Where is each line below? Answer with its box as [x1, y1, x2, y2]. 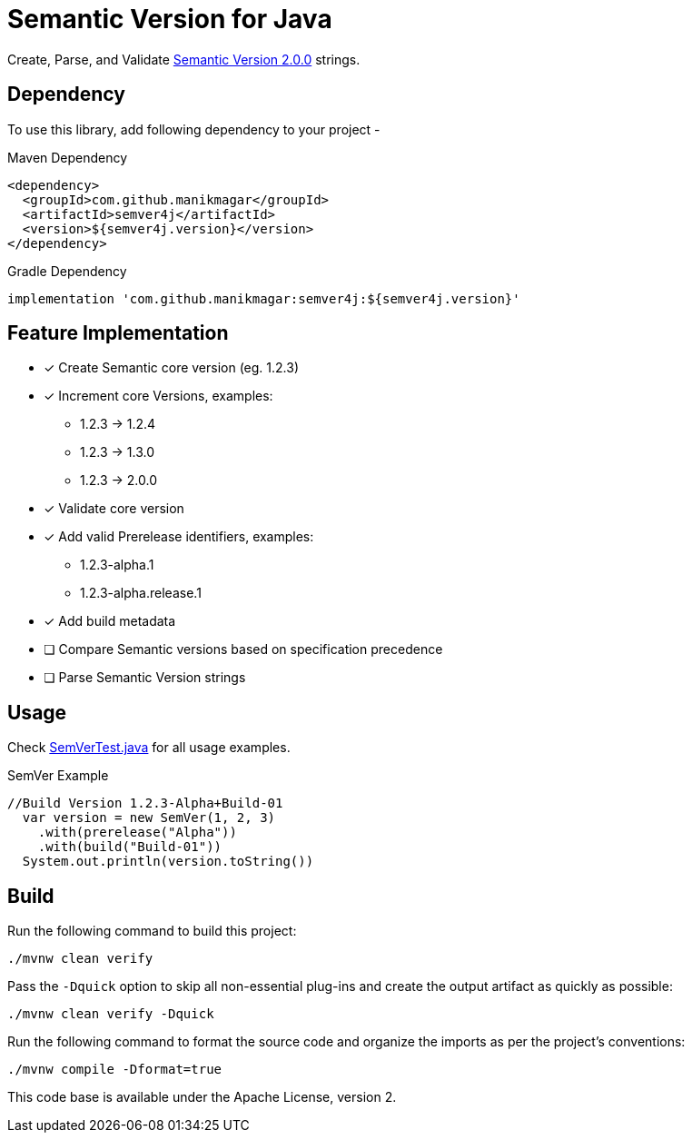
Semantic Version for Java [7, 4, 332, 35]
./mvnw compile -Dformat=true [7, 1062, 222, 1077]
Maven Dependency [7, 149, 128, 165]
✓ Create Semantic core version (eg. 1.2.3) [44, 360, 300, 376]
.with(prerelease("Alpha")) [37, 825, 237, 840]
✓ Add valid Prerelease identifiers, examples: [44, 529, 314, 545]
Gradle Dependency [7, 263, 127, 279]
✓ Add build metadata [44, 613, 176, 629]
